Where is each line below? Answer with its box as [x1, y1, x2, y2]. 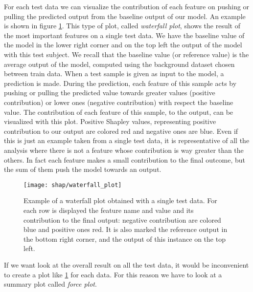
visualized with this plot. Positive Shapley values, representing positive [4, 116, 216, 126]
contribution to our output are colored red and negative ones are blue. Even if [4, 125, 238, 136]
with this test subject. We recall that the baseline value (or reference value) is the [4, 49, 249, 59]
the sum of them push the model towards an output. [4, 164, 161, 174]
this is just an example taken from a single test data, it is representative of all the [4, 135, 250, 146]
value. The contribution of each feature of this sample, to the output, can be [4, 106, 233, 117]
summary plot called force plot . [4, 279, 97, 289]
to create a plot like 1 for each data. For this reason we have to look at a [4, 269, 222, 279]
